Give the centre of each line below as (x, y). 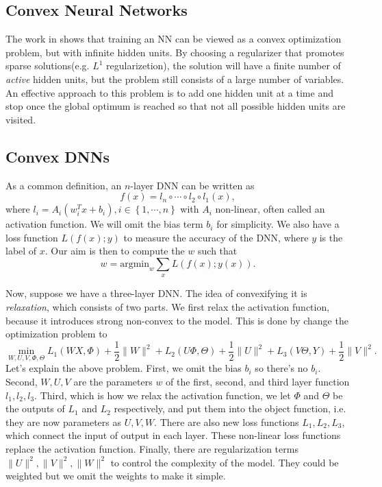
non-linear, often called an (270, 209)
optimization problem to (56, 334)
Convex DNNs (58, 156)
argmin (135, 264)
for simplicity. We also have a (278, 224)
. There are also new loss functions (227, 421)
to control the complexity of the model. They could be (225, 462)
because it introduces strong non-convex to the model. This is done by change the (177, 320)
